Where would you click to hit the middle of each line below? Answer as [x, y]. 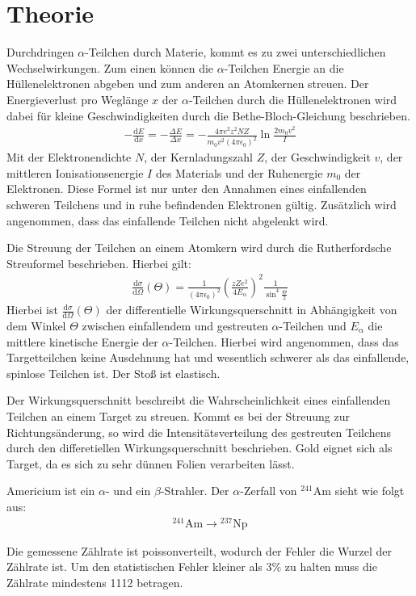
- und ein [128, 491]
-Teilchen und [313, 326]
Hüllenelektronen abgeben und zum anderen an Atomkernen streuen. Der [188, 84]
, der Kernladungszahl [198, 157]
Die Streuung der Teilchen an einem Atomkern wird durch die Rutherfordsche [199, 248]
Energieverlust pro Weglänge [78, 99]
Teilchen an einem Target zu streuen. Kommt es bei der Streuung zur [178, 416]
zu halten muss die [331, 567]
